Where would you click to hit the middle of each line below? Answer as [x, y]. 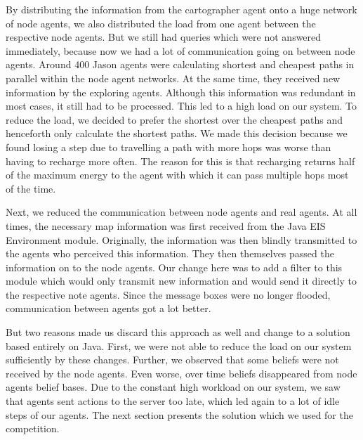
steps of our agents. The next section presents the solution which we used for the [179, 414]
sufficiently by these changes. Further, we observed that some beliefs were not [172, 360]
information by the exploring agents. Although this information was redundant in [181, 92]
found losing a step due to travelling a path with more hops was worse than [169, 147]
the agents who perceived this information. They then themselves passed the [170, 253]
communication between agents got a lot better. [108, 308]
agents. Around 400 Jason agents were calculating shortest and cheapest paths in [180, 64]
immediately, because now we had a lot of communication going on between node [180, 50]
